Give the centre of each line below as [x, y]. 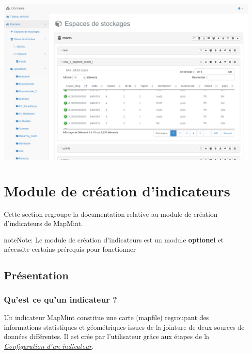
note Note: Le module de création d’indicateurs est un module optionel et [114, 239]
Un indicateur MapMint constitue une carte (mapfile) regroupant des [107, 317]
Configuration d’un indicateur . [49, 346]
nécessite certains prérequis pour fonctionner [70, 249]
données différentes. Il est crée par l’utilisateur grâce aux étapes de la [107, 336]
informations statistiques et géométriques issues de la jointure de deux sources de [124, 327]
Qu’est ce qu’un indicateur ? [61, 299]
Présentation [36, 275]
